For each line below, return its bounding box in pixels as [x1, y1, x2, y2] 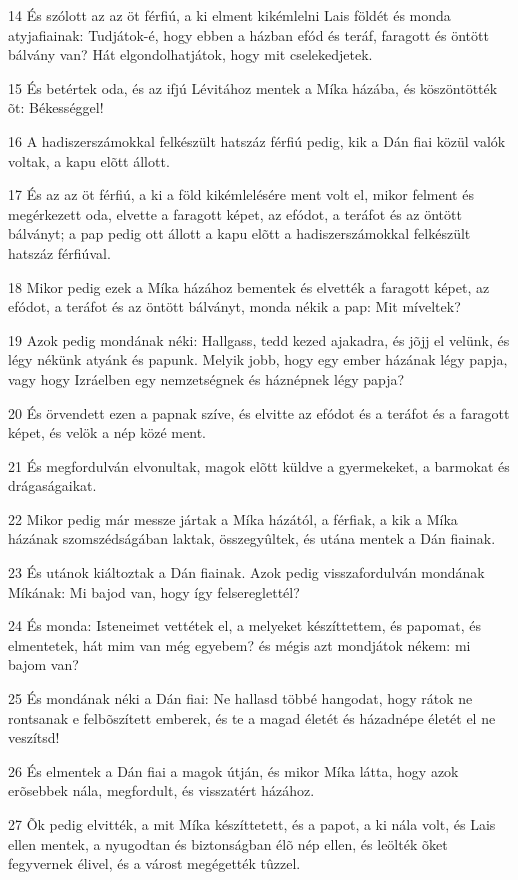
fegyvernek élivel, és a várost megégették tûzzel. [8, 853, 301, 874]
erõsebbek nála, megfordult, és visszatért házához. [8, 780, 315, 801]
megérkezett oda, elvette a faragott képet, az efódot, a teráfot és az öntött [8, 203, 462, 224]
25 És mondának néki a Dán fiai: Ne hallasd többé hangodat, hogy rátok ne [8, 688, 473, 709]
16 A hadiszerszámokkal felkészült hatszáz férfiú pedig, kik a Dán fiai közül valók [8, 130, 506, 151]
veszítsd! [8, 727, 60, 748]
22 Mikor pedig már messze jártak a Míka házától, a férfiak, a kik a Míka [8, 508, 458, 529]
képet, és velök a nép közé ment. [8, 422, 206, 443]
